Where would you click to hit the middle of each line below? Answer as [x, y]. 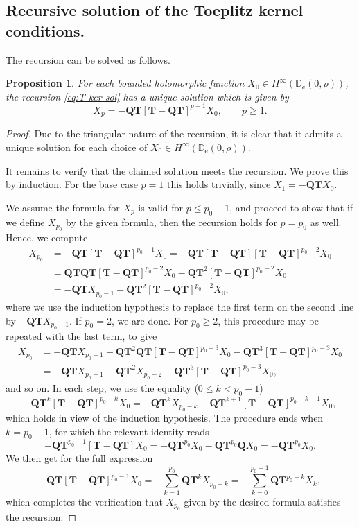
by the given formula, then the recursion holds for [172, 222]
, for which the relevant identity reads [129, 431]
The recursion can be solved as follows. [88, 59]
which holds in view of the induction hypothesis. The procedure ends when [165, 418]
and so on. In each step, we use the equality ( [102, 388]
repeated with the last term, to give [81, 335]
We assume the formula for [63, 207]
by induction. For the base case [72, 184]
